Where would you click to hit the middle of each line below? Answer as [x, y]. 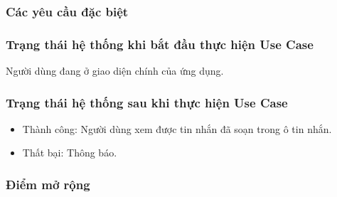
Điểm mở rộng [48, 184]
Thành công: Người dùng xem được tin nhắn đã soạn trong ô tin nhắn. [177, 128]
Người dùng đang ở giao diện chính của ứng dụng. [115, 71]
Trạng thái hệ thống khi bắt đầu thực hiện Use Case [160, 44]
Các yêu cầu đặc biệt [67, 11]
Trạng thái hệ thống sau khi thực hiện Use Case [147, 102]
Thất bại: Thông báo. [70, 153]
